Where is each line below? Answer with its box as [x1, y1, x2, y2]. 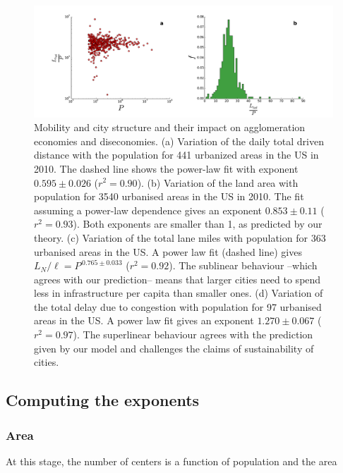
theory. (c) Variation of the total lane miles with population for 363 [34, 230, 326, 245]
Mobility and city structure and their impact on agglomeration [34, 120, 306, 135]
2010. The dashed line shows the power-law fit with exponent [34, 161, 299, 176]
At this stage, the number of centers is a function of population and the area [6, 453, 337, 468]
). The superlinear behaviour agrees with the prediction [73, 327, 313, 342]
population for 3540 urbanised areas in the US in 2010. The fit [34, 189, 304, 204]
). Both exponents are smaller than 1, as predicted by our [73, 216, 323, 231]
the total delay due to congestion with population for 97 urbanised [34, 299, 322, 314]
